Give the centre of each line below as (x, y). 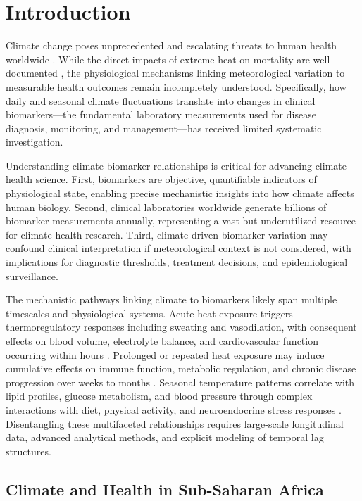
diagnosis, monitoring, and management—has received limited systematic (164, 128)
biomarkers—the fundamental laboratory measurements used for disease (161, 114)
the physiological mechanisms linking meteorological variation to (206, 73)
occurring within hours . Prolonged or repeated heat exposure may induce (165, 354)
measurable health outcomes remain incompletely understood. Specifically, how (176, 86)
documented (32, 73)
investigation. (35, 142)
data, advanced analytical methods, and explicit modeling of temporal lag (165, 437)
